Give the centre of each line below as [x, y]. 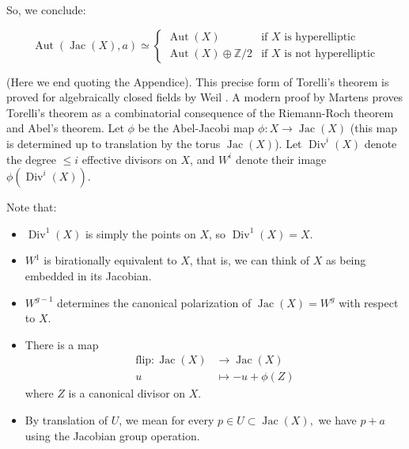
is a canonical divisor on [127, 393]
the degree [32, 159]
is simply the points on [140, 233]
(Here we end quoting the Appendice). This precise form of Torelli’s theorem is [198, 81]
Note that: [32, 207]
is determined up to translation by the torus [114, 143]
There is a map [62, 344]
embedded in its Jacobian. [88, 275]
